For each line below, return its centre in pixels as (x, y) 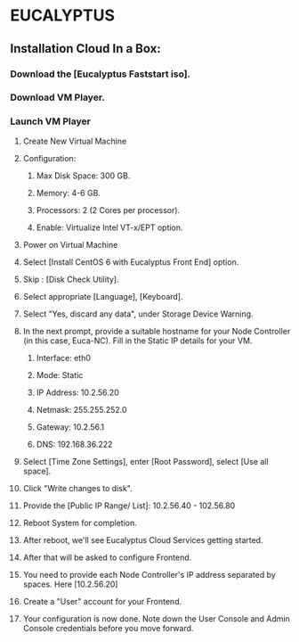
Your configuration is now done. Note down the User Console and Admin (156, 618)
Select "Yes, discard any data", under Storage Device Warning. (138, 314)
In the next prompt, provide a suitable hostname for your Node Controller (157, 331)
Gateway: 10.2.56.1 (70, 427)
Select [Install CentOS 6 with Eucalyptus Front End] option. (131, 262)
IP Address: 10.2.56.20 (77, 392)
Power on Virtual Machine (70, 244)
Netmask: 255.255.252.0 (81, 409)
